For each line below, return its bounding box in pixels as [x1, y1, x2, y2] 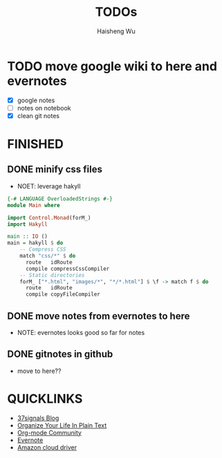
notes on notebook [17, 104, 71, 112]
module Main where [7, 202, 60, 209]
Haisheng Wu [96, 27, 136, 35]
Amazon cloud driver [17, 443, 77, 451]
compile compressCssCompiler [25, 265, 110, 272]
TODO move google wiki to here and [7, 58, 218, 74]
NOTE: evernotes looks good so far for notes [17, 328, 145, 336]
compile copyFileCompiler [25, 291, 100, 298]
